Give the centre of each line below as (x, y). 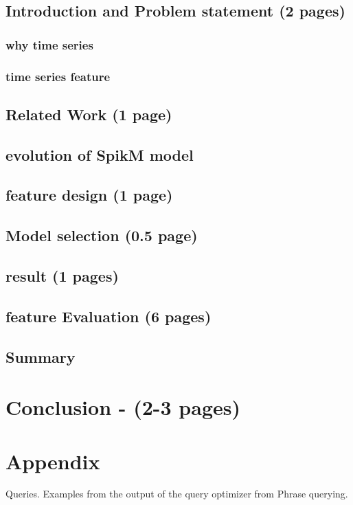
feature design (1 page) (89, 195)
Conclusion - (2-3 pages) (123, 407)
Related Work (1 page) (89, 114)
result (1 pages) (62, 275)
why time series (49, 44)
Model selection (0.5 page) (102, 235)
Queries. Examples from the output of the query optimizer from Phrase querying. (177, 494)
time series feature (58, 76)
